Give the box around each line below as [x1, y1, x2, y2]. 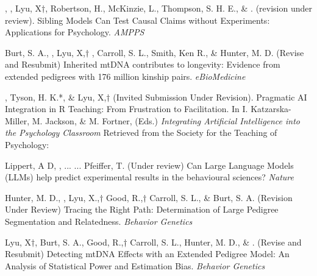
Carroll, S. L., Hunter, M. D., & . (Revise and [130, 235, 302, 248]
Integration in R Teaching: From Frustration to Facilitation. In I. [5, 102, 248, 115]
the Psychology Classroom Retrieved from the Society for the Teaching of [5, 126, 277, 139]
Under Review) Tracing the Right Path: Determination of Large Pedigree [5, 203, 279, 216]
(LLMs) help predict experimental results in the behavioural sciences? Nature [5, 171, 294, 183]
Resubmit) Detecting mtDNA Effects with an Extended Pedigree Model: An [5, 247, 290, 260]
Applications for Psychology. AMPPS [5, 26, 144, 38]
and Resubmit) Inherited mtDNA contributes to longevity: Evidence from [5, 58, 280, 71]
